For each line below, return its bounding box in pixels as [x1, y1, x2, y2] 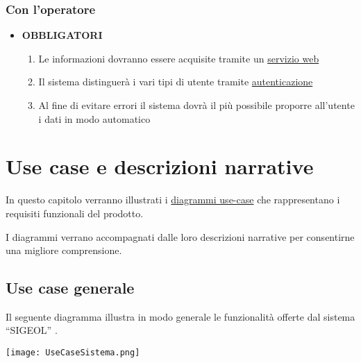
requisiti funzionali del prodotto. [6, 205, 144, 220]
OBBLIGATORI [22, 28, 103, 42]
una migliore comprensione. [6, 243, 122, 258]
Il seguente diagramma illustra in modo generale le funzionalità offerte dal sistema [6, 309, 355, 323]
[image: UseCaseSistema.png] [6, 348, 140, 358]
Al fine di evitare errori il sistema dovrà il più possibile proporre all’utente [38, 98, 355, 112]
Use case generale [6, 277, 135, 298]
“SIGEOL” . [6, 323, 58, 337]
